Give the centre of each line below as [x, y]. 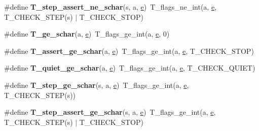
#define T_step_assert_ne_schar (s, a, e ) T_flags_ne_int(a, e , [110, 7]
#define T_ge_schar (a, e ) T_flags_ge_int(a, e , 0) [87, 34]
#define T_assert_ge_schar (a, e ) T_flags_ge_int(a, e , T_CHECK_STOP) [129, 51]
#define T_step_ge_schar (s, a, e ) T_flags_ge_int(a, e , [97, 85]
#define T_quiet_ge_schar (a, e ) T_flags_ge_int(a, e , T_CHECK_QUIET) [130, 68]
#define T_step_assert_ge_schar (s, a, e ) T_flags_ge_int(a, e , [110, 112]
